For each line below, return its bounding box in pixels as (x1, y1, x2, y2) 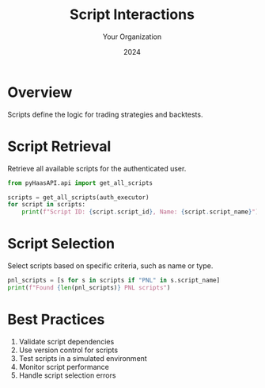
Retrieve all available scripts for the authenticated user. (7, 163, 187, 173)
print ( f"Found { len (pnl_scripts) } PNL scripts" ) (7, 283, 171, 291)
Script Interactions (69, 6, 195, 24)
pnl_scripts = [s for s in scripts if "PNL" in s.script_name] (7, 276, 221, 285)
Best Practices (7, 311, 105, 328)
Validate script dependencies (18, 336, 115, 346)
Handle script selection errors (18, 371, 116, 380)
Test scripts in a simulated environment (18, 353, 147, 363)
